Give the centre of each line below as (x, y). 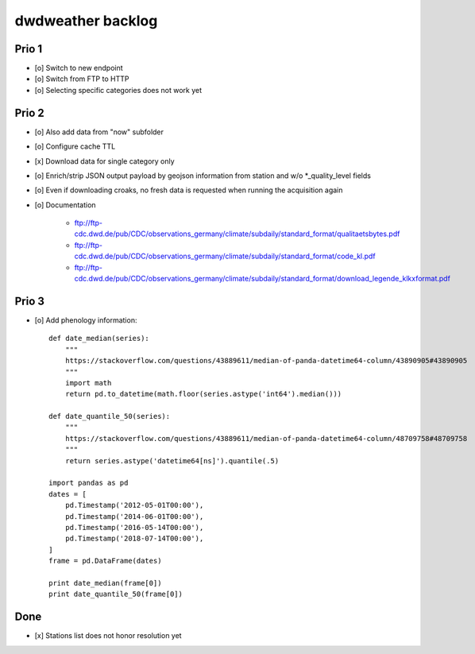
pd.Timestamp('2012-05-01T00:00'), (134, 505)
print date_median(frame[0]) (105, 583)
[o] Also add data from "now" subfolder (99, 132)
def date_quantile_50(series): (110, 416)
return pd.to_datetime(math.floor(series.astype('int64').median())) (203, 394)
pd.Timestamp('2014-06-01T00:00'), (134, 516)
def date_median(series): (99, 339)
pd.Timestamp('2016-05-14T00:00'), (134, 527)
